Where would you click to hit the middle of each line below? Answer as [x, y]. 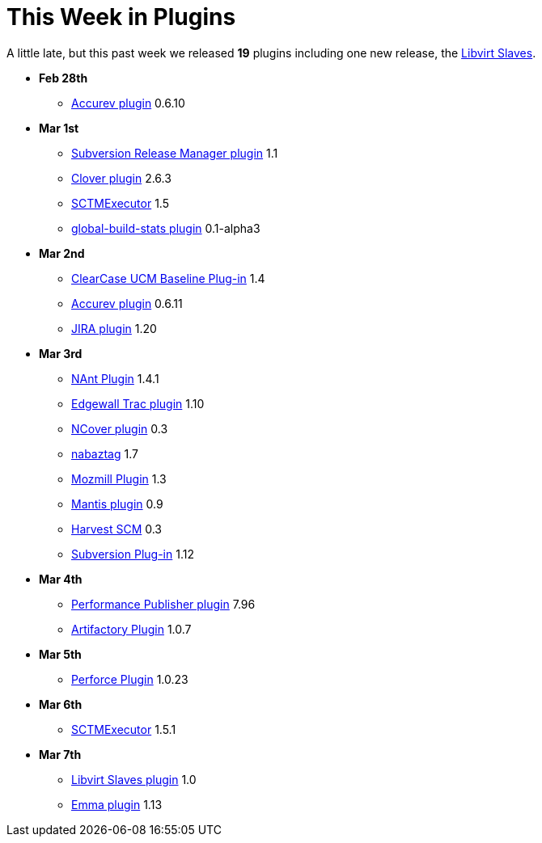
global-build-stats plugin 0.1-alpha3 [166, 228]
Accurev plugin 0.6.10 [128, 103]
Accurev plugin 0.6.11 [127, 303]
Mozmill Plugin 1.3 [119, 478]
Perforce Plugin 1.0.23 [130, 679]
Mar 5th [60, 654]
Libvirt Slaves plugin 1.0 [134, 779]
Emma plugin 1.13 [117, 804]
